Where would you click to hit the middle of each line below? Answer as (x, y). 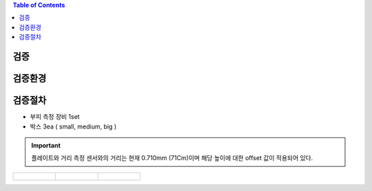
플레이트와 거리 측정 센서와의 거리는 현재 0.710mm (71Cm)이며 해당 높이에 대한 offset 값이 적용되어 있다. (172, 158)
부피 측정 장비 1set (55, 117)
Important (46, 145)
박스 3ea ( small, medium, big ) (73, 126)
